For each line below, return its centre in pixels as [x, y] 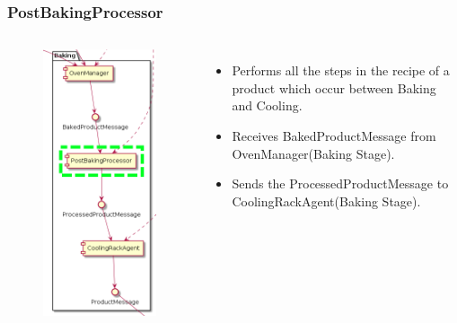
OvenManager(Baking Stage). [313, 153]
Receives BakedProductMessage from [334, 135]
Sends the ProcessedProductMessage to [340, 183]
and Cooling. [267, 105]
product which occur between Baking [334, 87]
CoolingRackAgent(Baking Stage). [326, 201]
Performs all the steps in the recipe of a [341, 70]
